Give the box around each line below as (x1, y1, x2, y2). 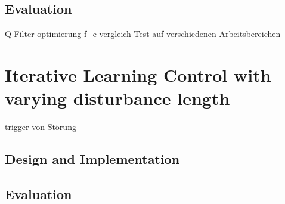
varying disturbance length (5, 86, 230, 110)
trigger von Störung (5, 120, 76, 133)
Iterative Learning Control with (5, 62, 271, 86)
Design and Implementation (5, 150, 180, 168)
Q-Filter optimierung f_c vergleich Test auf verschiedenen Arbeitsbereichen (5, 27, 281, 40)
